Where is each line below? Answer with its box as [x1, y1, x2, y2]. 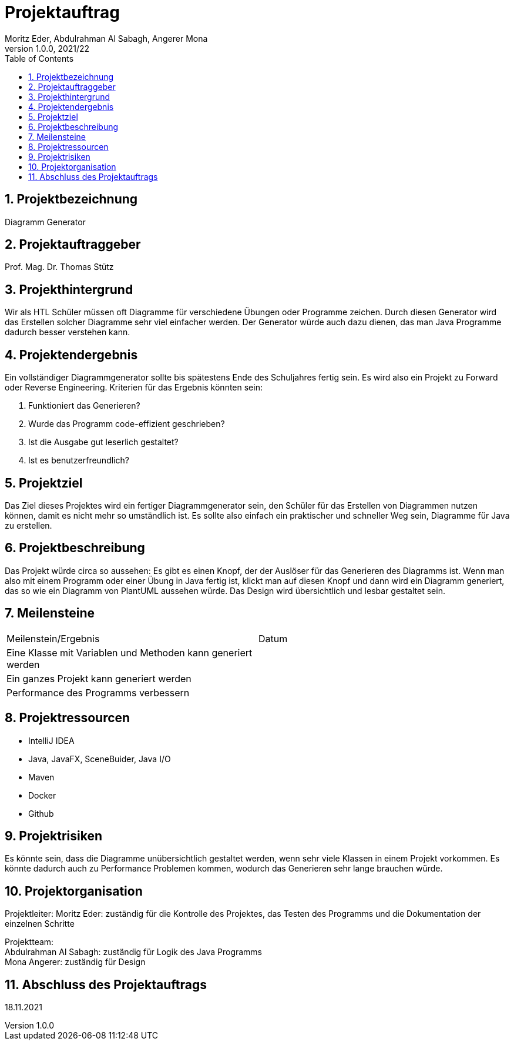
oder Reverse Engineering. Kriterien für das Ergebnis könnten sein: [5, 382, 263, 393]
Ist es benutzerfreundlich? [28, 455, 129, 466]
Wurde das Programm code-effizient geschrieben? [28, 419, 225, 429]
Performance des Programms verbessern [6, 686, 190, 699]
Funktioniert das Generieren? [28, 400, 140, 411]
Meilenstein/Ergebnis [6, 632, 100, 645]
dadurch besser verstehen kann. [5, 327, 130, 338]
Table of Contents [5, 53, 74, 64]
